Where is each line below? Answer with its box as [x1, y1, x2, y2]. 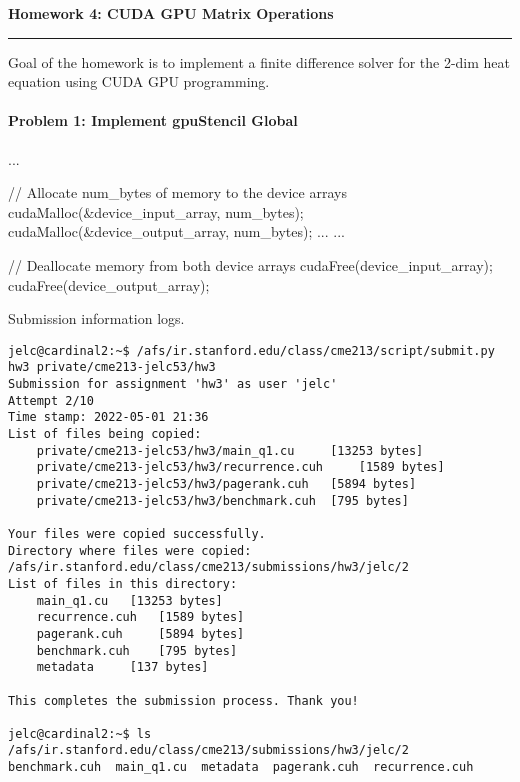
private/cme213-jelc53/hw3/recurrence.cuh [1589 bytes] [36, 460, 445, 475]
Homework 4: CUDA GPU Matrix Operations [8, 3, 334, 23]
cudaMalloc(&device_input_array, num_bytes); [8, 201, 304, 222]
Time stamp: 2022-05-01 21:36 [8, 410, 209, 425]
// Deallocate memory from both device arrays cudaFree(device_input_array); [8, 254, 493, 275]
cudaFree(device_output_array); [8, 274, 210, 295]
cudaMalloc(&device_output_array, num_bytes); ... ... [8, 221, 345, 242]
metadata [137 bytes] [36, 660, 209, 675]
